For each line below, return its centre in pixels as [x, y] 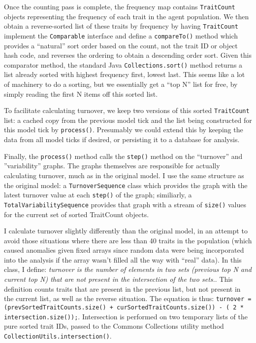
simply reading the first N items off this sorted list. [81, 94]
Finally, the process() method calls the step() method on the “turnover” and [123, 156]
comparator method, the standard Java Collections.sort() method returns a [123, 64]
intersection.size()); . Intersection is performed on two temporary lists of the [126, 316]
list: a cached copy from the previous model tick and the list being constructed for [128, 120]
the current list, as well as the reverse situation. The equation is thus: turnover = [128, 298]
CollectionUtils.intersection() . [58, 335]
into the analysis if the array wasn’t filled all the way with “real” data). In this [123, 259]
